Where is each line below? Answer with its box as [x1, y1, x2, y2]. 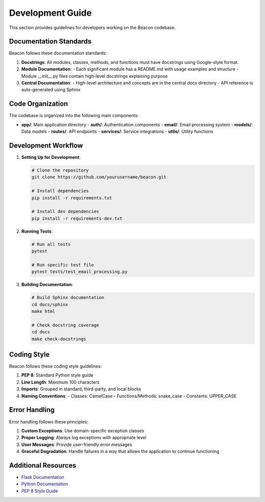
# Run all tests [31, 241, 71, 247]
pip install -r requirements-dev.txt [31, 215, 123, 221]
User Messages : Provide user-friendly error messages [21, 442, 132, 447]
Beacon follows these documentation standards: [9, 50, 107, 56]
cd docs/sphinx [31, 301, 68, 307]
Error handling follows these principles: [9, 418, 88, 425]
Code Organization [9, 100, 68, 108]
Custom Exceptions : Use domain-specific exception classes [21, 428, 144, 434]
